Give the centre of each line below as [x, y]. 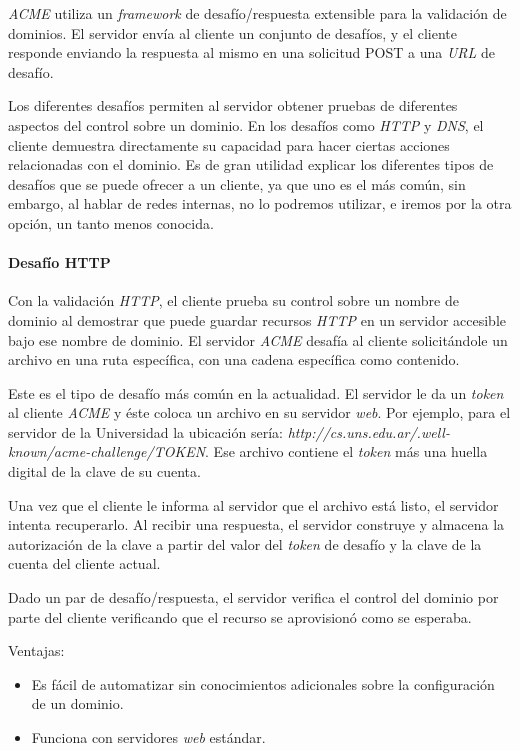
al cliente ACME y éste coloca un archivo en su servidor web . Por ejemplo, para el [259, 412]
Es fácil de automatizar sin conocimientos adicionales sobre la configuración [263, 683]
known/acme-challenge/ [81, 451]
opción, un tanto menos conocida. [111, 222]
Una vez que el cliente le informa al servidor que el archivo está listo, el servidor [253, 504]
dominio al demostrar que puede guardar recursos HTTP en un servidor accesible [257, 319]
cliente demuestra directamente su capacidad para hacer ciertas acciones [229, 144]
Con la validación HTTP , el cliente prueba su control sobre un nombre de [233, 300]
